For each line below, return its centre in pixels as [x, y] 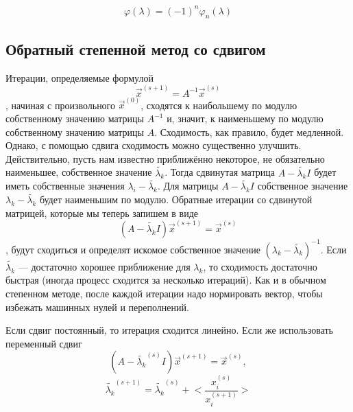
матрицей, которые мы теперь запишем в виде [102, 213]
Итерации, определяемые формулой [80, 77]
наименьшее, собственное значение [79, 172]
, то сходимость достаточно [260, 266]
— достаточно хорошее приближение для [104, 266]
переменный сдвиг [44, 343]
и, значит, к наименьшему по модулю [245, 118]
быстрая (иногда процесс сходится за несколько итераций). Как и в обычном [166, 280]
